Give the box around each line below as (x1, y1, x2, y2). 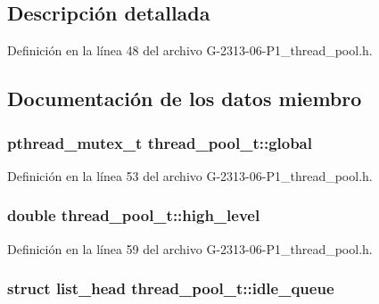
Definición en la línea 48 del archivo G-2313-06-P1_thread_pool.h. (7, 41, 373, 60)
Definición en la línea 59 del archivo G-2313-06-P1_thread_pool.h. (7, 239, 373, 258)
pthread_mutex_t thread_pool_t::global (7, 131, 312, 153)
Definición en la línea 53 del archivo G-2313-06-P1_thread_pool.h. (7, 166, 373, 185)
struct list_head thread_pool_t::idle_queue (7, 277, 334, 300)
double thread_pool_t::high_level (7, 204, 260, 226)
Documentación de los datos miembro (7, 85, 362, 112)
